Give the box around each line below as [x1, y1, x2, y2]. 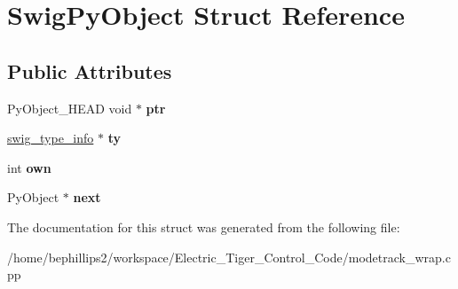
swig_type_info [7, 129, 94, 147]
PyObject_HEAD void [7, 98, 132, 117]
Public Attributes [7, 57, 172, 84]
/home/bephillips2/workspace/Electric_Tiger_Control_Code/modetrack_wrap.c [7, 247, 451, 266]
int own [7, 158, 51, 176]
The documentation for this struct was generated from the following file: [7, 217, 400, 236]
